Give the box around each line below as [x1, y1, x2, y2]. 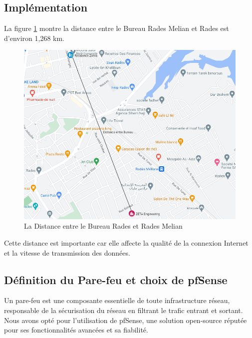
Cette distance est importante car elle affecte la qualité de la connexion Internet [4, 237, 249, 248]
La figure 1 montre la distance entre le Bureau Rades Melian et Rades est [4, 23, 229, 33]
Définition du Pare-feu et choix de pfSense [4, 272, 228, 287]
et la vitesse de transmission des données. [4, 247, 130, 258]
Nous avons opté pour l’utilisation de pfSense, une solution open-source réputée [4, 315, 247, 325]
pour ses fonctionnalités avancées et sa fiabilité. [4, 325, 148, 335]
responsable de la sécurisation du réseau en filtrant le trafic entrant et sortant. [4, 305, 243, 315]
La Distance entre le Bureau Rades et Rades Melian [24, 221, 183, 231]
